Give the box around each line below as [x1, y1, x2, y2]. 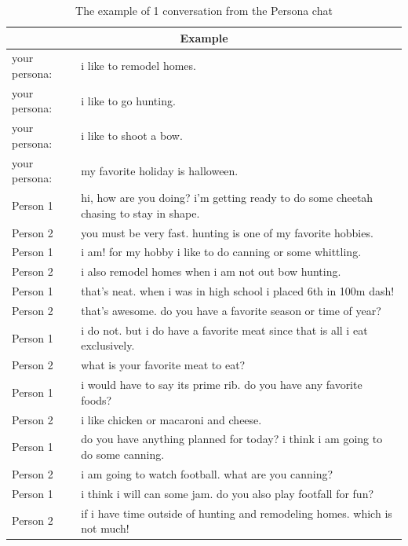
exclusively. [81, 337, 135, 354]
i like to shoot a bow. [81, 127, 183, 144]
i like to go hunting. [81, 92, 176, 108]
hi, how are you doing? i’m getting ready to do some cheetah [81, 189, 373, 206]
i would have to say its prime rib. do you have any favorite [81, 376, 362, 393]
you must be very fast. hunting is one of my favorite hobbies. [81, 224, 373, 240]
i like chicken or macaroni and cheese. [81, 411, 262, 427]
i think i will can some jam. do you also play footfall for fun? [81, 485, 374, 501]
